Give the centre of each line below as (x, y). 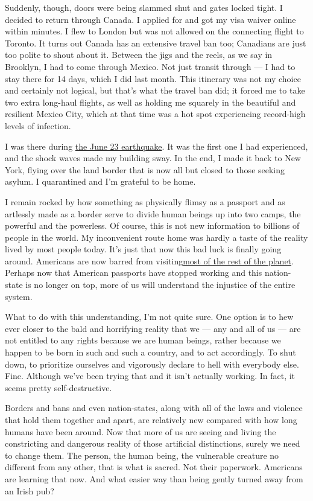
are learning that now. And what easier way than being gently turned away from (154, 478)
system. (19, 296)
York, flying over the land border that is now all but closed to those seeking (145, 169)
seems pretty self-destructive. (58, 387)
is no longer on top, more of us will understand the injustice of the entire (160, 285)
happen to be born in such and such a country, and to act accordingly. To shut (150, 352)
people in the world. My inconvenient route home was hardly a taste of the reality (156, 237)
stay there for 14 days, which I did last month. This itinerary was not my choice (153, 78)
